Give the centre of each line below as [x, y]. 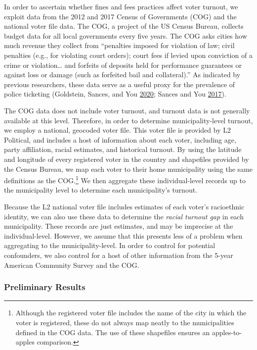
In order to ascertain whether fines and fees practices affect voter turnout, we [121, 6]
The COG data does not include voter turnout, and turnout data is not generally [127, 110]
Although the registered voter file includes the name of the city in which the [131, 313]
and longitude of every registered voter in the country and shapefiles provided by [127, 159]
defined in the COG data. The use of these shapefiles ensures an [113, 332]
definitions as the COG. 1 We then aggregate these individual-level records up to [125, 179]
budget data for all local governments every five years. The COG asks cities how [126, 35]
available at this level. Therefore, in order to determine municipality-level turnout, [128, 120]
